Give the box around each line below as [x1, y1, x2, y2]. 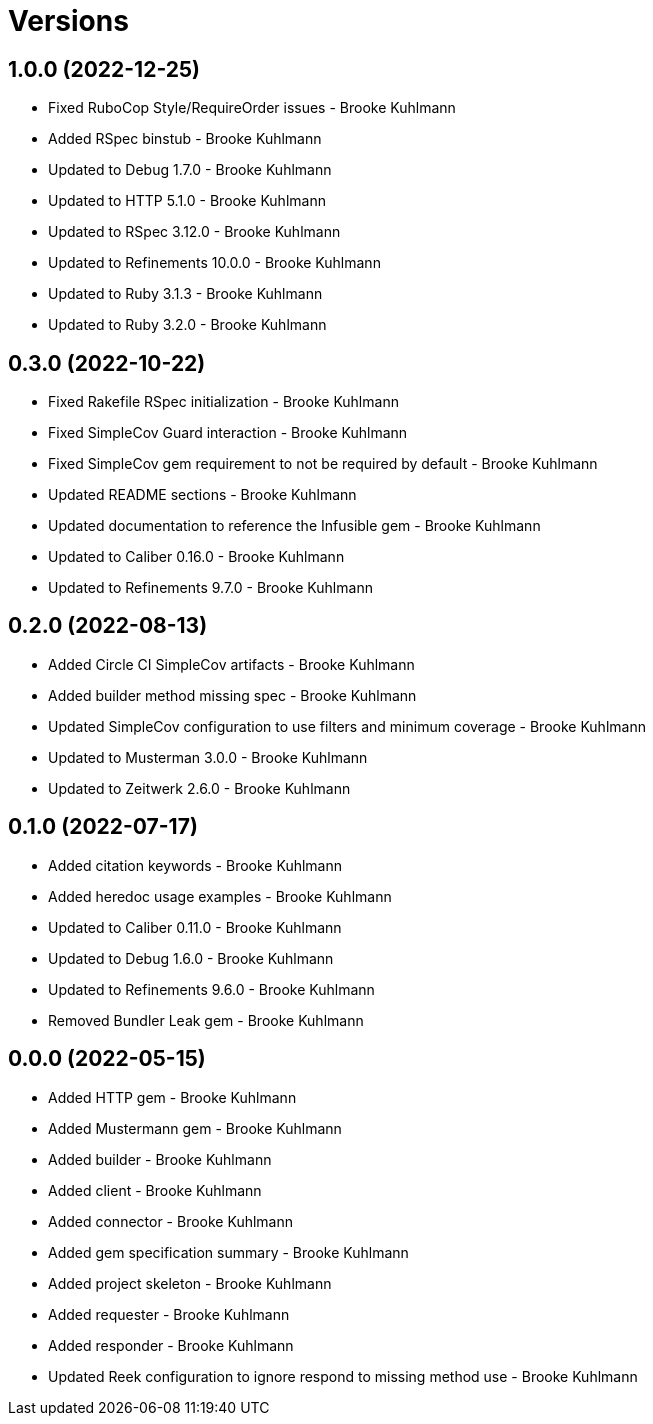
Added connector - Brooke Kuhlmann [48, 1212, 293, 1230]
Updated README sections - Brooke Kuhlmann [48, 486, 357, 504]
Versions [8, 4, 129, 38]
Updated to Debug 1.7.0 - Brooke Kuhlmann [48, 161, 332, 179]
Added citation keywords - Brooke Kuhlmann [48, 856, 342, 874]
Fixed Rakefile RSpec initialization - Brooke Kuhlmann [48, 393, 399, 411]
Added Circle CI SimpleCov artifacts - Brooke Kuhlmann [48, 655, 415, 673]
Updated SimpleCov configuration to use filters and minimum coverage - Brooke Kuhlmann [48, 717, 646, 735]
